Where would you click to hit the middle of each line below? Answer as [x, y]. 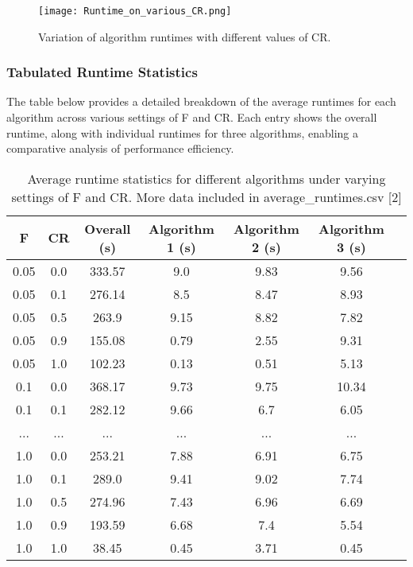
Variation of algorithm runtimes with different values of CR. [185, 36]
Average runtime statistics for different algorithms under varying [206, 178]
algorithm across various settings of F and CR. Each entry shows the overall [192, 117]
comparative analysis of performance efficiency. [120, 148]
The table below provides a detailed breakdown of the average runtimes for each [201, 101]
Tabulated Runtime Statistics [102, 72]
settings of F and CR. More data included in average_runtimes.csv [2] [206, 196]
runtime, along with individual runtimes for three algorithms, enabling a [182, 132]
